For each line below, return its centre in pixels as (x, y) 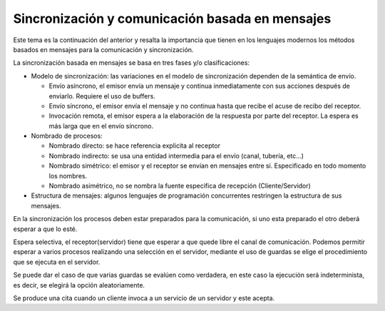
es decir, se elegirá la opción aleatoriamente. (79, 285)
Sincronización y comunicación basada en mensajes (172, 19)
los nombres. (68, 175)
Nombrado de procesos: (67, 136)
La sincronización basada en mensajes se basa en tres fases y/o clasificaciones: (131, 63)
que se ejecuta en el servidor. (57, 262)
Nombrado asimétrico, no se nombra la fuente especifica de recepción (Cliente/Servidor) (180, 186)
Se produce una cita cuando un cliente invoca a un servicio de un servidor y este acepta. (144, 298)
